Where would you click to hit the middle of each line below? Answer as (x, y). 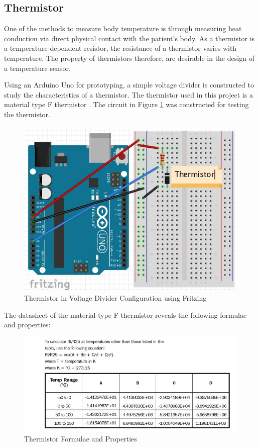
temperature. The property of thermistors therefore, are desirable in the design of (129, 58)
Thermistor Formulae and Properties (81, 438)
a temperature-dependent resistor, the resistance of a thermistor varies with (120, 48)
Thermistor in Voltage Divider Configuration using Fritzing (115, 298)
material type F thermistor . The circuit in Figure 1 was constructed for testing (126, 104)
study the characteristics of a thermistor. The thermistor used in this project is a (128, 94)
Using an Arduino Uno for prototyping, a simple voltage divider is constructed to (129, 85)
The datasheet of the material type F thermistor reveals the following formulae (125, 315)
